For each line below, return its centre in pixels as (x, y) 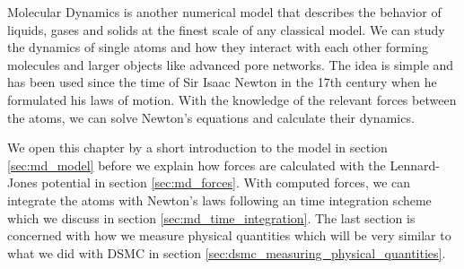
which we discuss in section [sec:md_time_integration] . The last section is (211, 217)
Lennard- (415, 165)
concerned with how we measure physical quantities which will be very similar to (229, 235)
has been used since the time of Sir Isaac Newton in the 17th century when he (222, 82)
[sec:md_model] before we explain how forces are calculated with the (197, 165)
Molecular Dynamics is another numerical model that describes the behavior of (224, 12)
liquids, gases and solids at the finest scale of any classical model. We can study (226, 29)
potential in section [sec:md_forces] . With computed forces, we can (226, 182)
